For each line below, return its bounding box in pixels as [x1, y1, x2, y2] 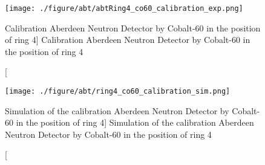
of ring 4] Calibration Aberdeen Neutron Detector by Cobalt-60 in [5, 33, 250, 46]
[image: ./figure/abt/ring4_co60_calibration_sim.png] [5, 87, 231, 96]
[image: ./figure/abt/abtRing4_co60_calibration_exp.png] [5, 4, 243, 13]
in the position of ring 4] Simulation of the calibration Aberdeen [16, 116, 254, 129]
